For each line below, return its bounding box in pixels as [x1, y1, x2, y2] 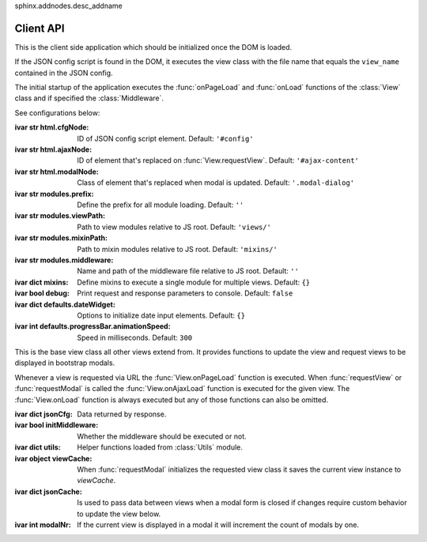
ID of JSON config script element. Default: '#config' [77, 134, 254, 143]
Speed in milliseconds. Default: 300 [77, 333, 193, 342]
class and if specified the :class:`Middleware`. [14, 93, 164, 103]
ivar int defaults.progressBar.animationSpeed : [14, 322, 171, 331]
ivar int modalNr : [14, 520, 71, 529]
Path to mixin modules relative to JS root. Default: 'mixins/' [77, 244, 278, 254]
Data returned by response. [77, 409, 167, 419]
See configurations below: [14, 107, 100, 118]
